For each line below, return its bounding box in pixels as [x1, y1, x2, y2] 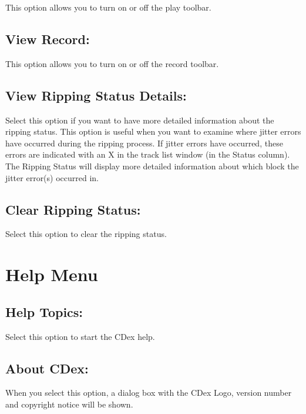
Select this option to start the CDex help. [5, 330, 155, 342]
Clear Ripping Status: [5, 200, 141, 218]
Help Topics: [5, 302, 83, 320]
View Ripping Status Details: [5, 86, 187, 104]
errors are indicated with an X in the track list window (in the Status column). [5, 148, 290, 161]
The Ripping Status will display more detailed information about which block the [5, 159, 299, 172]
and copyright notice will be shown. [5, 398, 133, 410]
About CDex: [5, 359, 89, 377]
